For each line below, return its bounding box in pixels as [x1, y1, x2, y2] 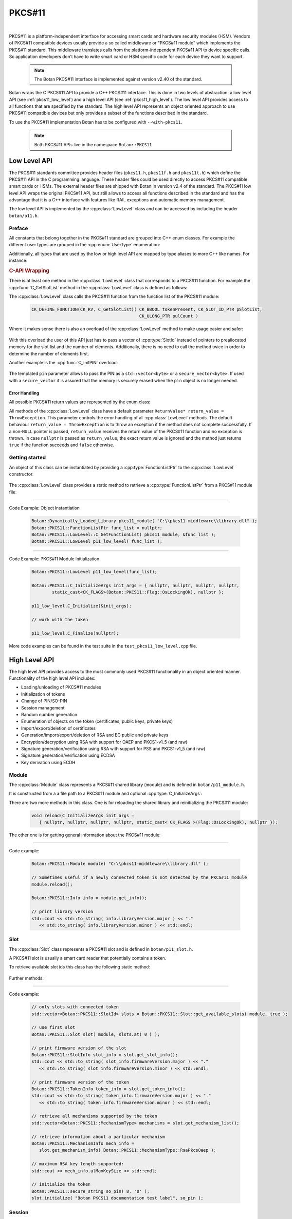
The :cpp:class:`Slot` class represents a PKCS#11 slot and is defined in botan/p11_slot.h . [9, 946, 193, 952]
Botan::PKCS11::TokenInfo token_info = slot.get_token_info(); [31, 1086, 186, 1092]
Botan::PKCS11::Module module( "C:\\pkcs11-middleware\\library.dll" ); [31, 861, 209, 866]
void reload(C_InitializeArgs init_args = [31, 812, 134, 818]
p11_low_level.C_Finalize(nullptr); [31, 630, 119, 636]
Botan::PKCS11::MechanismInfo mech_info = [31, 1141, 134, 1146]
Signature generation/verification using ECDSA [21, 752, 115, 758]
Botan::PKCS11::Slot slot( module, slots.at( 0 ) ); [31, 1031, 160, 1037]
